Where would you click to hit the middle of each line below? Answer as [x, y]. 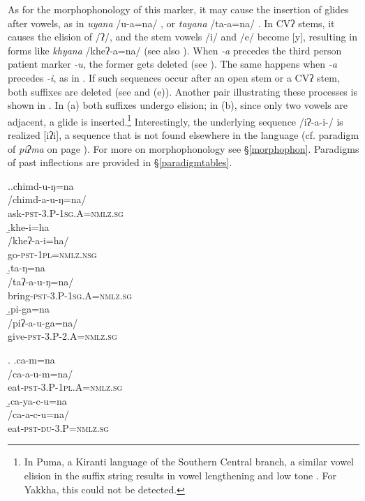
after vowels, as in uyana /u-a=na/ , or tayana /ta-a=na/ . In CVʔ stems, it [171, 23]
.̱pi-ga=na [29, 309]
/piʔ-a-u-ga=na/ [43, 322]
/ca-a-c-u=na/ [38, 414]
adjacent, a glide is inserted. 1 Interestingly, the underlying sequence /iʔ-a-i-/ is [176, 120]
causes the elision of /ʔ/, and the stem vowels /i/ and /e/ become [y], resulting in [182, 37]
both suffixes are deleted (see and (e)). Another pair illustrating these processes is [182, 91]
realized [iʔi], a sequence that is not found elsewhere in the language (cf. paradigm [184, 135]
